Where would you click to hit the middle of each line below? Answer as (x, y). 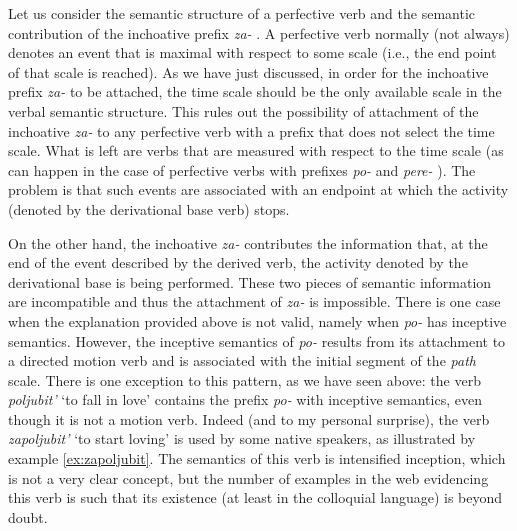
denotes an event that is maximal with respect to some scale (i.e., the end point (252, 52)
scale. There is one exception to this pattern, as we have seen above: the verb (244, 379)
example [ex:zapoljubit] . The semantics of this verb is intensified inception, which (257, 458)
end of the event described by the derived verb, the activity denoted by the (238, 262)
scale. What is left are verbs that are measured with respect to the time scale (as (256, 150)
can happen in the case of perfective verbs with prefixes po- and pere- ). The (242, 169)
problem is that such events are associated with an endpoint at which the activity (258, 189)
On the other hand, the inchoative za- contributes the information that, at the (248, 242)
